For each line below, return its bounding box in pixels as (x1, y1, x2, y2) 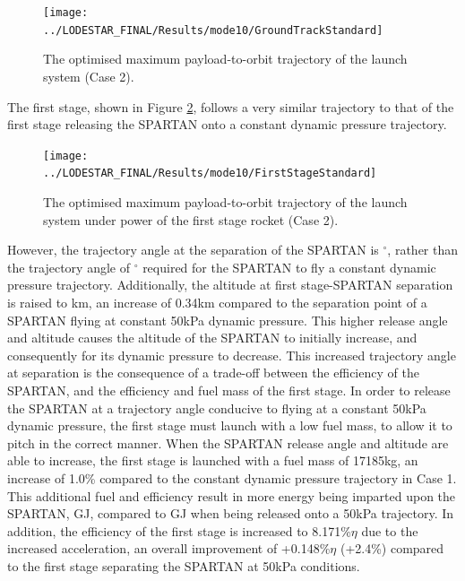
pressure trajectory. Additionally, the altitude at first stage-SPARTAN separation (7, 275, 453, 294)
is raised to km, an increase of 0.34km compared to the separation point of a (7, 292, 427, 311)
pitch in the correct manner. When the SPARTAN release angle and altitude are (7, 433, 449, 452)
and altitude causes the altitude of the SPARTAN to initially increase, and (7, 328, 418, 347)
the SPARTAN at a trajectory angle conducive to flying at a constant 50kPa (7, 398, 426, 417)
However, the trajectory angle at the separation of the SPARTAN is (7, 240, 379, 259)
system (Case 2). (43, 66, 134, 85)
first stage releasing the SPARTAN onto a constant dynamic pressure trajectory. (7, 115, 447, 134)
